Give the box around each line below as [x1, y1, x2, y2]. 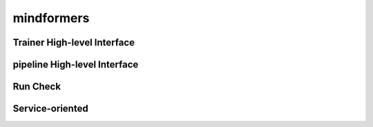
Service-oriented [12, 103, 89, 115]
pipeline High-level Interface [12, 59, 139, 70]
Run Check [12, 81, 61, 92]
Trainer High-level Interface [12, 37, 135, 48]
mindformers [12, 10, 90, 26]
